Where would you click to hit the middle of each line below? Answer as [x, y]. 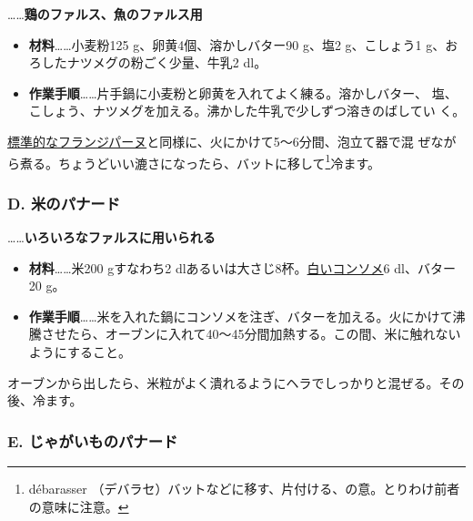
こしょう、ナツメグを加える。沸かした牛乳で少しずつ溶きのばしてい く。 [247, 111]
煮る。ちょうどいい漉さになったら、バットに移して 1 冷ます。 [200, 161]
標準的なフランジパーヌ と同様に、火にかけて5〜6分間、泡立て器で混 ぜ [219, 141]
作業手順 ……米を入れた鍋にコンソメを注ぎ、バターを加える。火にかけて [241, 316]
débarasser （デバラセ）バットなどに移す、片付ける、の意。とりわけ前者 [244, 488]
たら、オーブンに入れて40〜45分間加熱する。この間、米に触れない [264, 334]
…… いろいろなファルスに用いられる [111, 237]
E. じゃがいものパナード [93, 440]
